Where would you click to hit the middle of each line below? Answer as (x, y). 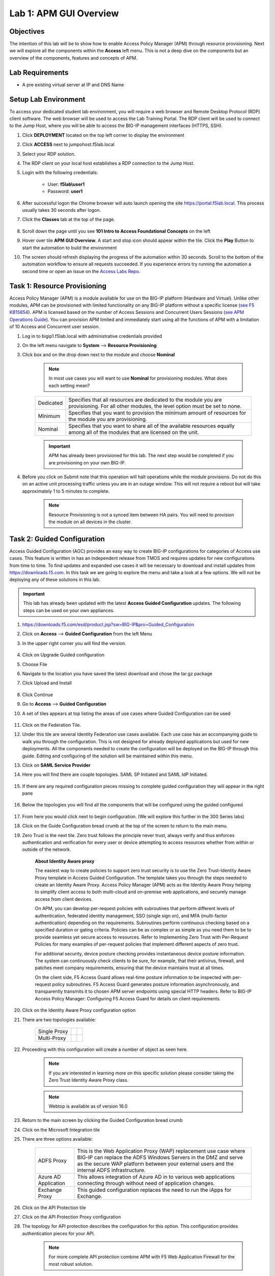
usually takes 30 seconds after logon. (62, 210)
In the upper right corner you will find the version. (74, 643)
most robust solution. (71, 1264)
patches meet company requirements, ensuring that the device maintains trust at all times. (129, 968)
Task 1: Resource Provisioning (58, 286)
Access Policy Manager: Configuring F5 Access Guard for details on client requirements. (128, 998)
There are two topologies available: (59, 1020)
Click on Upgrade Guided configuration (63, 655)
